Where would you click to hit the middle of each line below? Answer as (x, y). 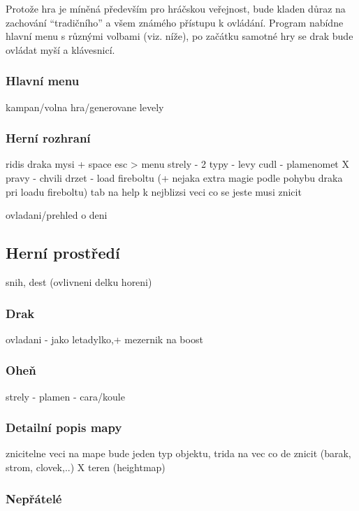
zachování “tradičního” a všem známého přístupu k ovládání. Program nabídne (175, 22)
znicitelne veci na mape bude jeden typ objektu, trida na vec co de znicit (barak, (178, 453)
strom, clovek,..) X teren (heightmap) (86, 467)
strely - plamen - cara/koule (65, 396)
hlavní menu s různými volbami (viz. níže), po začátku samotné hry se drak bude (179, 36)
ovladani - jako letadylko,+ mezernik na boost (104, 339)
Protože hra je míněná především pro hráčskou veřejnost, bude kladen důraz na (176, 8)
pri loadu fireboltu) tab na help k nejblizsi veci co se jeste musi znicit (154, 191)
